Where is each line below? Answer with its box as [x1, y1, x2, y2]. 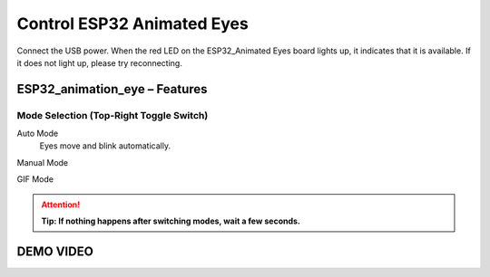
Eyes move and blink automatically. [39, 140, 171, 151]
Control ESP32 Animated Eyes [16, 14, 249, 33]
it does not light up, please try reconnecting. [16, 57, 183, 68]
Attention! [41, 199, 81, 210]
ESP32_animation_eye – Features [16, 81, 208, 97]
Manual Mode [16, 157, 69, 167]
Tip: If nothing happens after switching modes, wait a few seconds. [41, 215, 301, 226]
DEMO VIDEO [16, 244, 94, 259]
